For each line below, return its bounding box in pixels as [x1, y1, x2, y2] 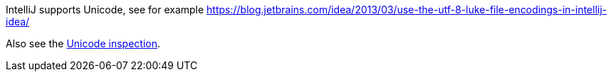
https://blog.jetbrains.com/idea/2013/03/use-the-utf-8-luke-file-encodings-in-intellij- [206, 4, 607, 16]
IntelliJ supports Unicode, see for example [6, 4, 204, 16]
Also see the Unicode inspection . [6, 37, 161, 49]
